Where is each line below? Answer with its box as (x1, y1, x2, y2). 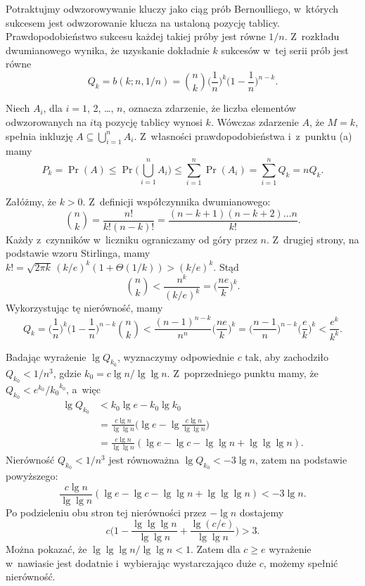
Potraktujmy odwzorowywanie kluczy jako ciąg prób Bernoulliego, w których (6, 1, 339, 15)
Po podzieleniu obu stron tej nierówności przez (6, 504, 207, 519)
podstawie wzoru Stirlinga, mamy (6, 246, 151, 260)
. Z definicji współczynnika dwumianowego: (82, 194, 271, 209)
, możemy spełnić (263, 555, 338, 570)
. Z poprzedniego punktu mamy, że (167, 365, 319, 380)
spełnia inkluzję (6, 128, 73, 143)
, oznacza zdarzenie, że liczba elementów (122, 101, 296, 115)
